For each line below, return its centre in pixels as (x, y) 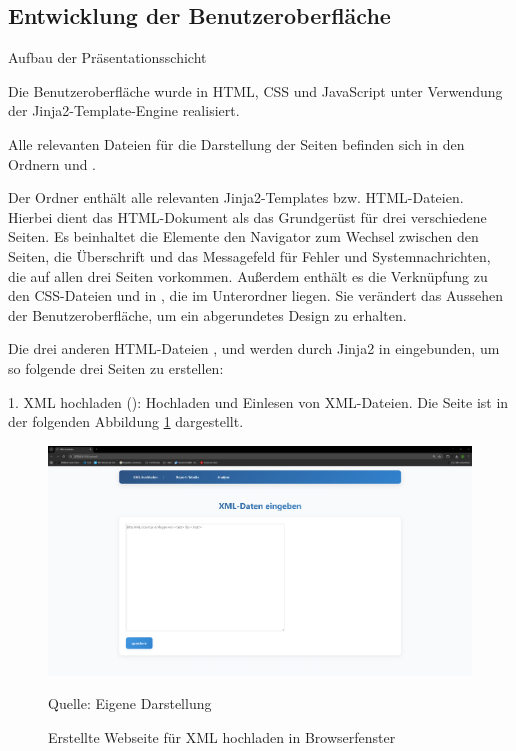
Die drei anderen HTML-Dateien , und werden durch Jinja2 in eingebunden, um (254, 348)
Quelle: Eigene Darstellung (130, 703)
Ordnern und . (52, 163)
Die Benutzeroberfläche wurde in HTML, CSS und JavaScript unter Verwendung (255, 90)
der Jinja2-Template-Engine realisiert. (124, 110)
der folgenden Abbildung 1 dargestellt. (126, 421)
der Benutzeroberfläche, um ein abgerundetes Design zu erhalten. (207, 314)
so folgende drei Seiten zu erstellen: (116, 367)
